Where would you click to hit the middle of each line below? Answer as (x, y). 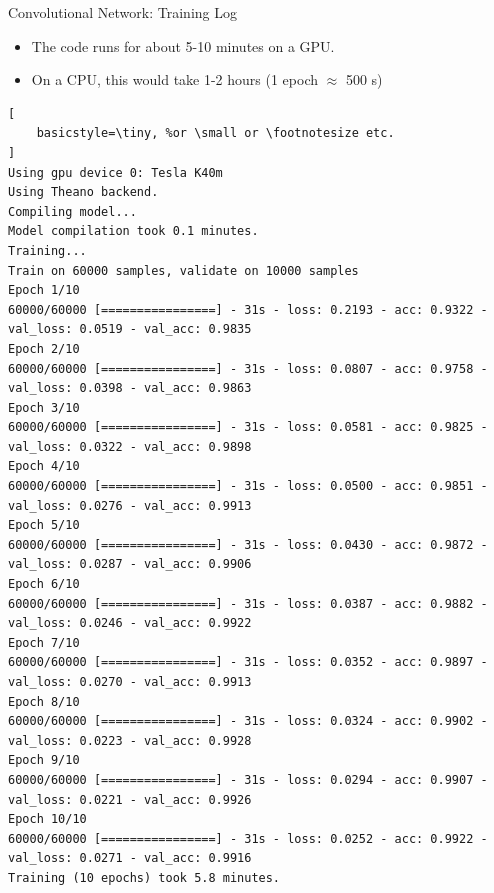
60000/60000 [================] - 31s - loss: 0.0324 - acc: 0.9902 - (248, 721)
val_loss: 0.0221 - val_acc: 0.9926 (130, 799)
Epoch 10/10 (47, 819)
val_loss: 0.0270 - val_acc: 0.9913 (130, 682)
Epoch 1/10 (44, 290)
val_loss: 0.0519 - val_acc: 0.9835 (130, 329)
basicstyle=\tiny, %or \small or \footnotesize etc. (215, 133)
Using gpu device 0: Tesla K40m (115, 172)
